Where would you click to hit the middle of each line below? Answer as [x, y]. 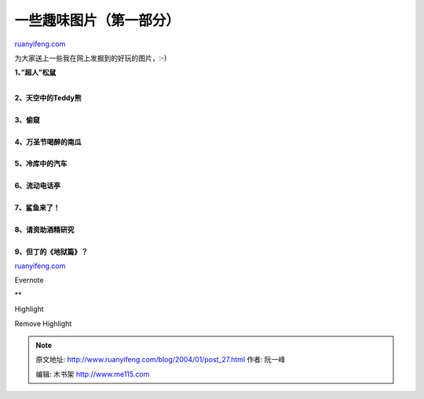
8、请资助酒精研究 [44, 229]
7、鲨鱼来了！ [37, 208]
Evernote [29, 280]
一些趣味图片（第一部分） [97, 20]
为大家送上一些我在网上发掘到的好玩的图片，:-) [91, 58]
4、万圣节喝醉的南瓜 [48, 142]
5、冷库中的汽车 [41, 164]
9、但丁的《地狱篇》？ [51, 252]
